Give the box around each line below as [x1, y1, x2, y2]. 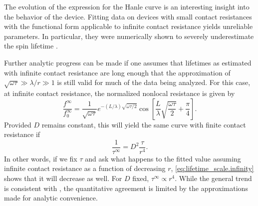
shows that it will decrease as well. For [4, 172, 122, 183]
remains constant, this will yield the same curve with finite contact [41, 119, 246, 129]
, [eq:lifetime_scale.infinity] [171, 163, 254, 173]
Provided [4, 119, 31, 129]
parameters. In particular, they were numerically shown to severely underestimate [4, 30, 254, 41]
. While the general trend [175, 172, 252, 183]
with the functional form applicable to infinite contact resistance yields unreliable [4, 21, 253, 31]
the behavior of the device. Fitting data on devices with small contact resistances [4, 11, 252, 21]
